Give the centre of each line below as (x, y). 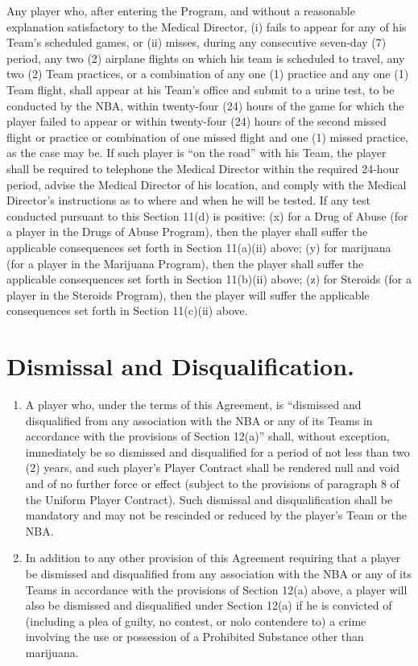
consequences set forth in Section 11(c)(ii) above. (127, 310)
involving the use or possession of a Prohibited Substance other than (195, 637)
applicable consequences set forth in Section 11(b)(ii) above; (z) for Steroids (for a (209, 279)
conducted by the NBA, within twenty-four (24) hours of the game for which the (205, 105)
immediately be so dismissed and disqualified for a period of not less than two (217, 451)
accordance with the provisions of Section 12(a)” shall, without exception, (207, 436)
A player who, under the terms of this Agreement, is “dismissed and (193, 404)
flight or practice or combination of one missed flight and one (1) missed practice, (207, 137)
